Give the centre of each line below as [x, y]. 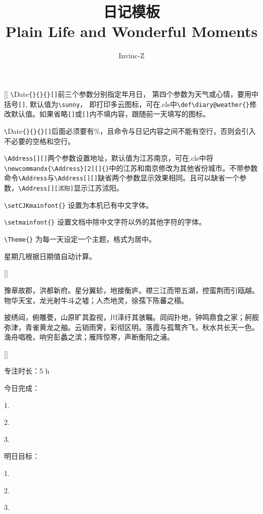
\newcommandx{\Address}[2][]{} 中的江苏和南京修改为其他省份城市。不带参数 [131, 168]
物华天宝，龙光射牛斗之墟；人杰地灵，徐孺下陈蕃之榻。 [96, 300]
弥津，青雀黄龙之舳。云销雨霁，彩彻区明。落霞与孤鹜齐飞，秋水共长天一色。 [131, 327]
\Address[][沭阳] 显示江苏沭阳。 [71, 188]
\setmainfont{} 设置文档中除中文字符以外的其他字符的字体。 [105, 222]
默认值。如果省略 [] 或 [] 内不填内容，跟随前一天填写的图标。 [110, 114]
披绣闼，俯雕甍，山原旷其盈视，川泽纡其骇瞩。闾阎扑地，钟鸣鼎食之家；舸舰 [131, 317]
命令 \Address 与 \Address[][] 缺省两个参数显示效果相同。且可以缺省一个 [122, 178]
